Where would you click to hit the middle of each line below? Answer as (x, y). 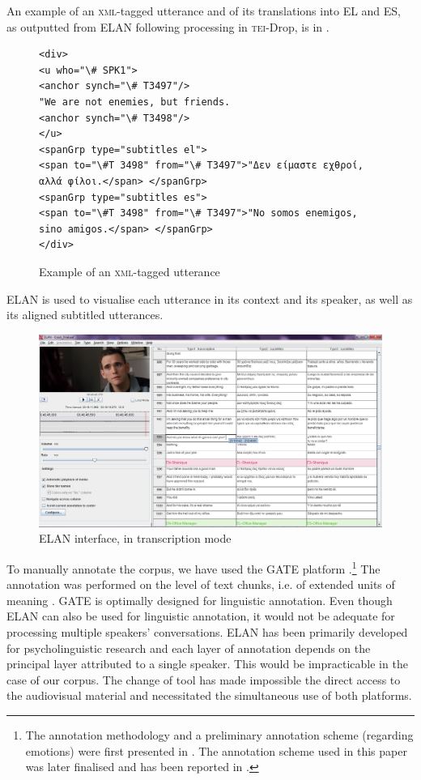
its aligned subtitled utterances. (85, 315)
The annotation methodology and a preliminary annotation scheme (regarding (219, 734)
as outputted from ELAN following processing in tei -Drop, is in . (168, 26)
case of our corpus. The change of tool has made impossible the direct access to (204, 679)
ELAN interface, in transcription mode (135, 538)
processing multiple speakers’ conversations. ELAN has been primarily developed (207, 631)
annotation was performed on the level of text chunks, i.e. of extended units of (201, 584)
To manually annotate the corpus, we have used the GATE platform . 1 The (193, 567)
